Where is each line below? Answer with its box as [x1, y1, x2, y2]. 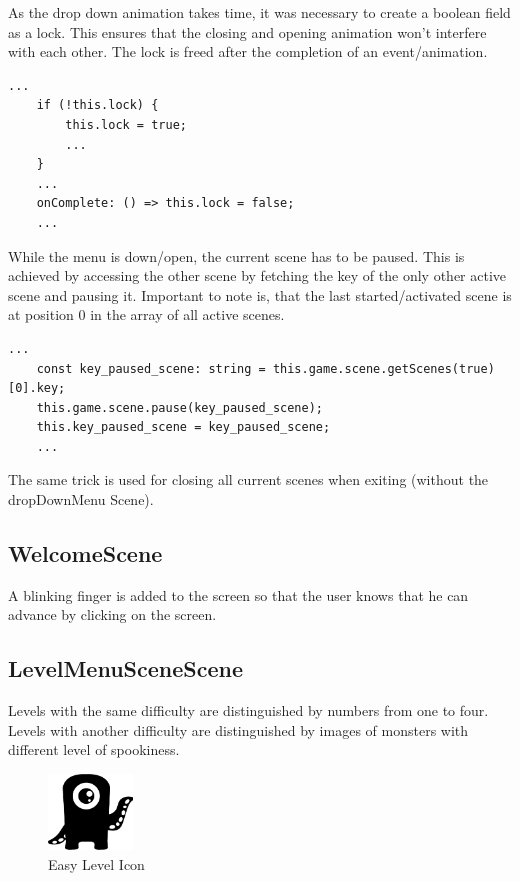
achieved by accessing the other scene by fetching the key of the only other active [8, 265, 507, 286]
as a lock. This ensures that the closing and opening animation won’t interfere [8, 21, 487, 42]
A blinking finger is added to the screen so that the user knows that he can [8, 584, 469, 605]
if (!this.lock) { [36, 98, 159, 113]
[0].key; [8, 381, 66, 396]
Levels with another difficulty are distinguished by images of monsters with [8, 719, 469, 740]
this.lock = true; [65, 117, 187, 132]
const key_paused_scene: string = [36, 361, 266, 376]
